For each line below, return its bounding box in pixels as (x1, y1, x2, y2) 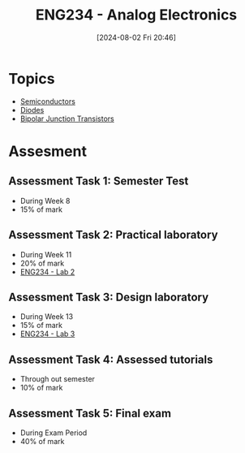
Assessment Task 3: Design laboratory (8, 290, 209, 304)
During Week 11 (19, 249, 72, 259)
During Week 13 (19, 312, 74, 321)
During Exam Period (19, 428, 88, 438)
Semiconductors (19, 96, 75, 106)
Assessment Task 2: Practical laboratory (8, 228, 218, 242)
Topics (8, 69, 55, 88)
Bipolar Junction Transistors (19, 114, 115, 123)
